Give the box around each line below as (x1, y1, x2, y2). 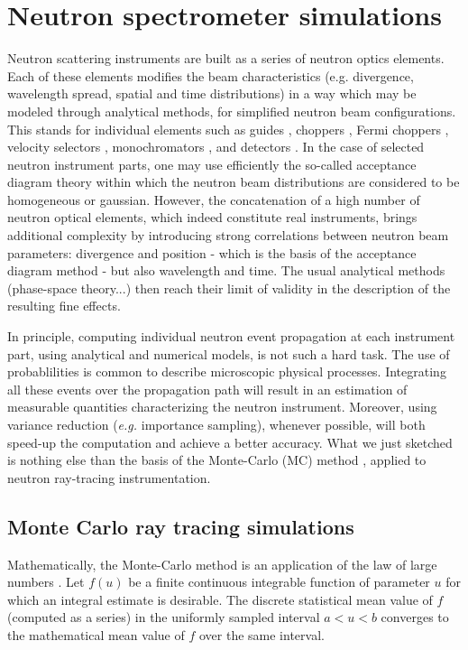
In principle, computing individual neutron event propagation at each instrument (7, 327, 455, 346)
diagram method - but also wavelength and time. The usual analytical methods (7, 261, 445, 280)
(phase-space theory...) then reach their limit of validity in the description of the (7, 278, 451, 297)
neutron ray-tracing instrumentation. (7, 468, 211, 487)
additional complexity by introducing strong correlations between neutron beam (7, 226, 449, 245)
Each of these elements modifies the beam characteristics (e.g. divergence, (7, 66, 414, 85)
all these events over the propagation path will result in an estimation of (7, 379, 408, 398)
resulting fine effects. (7, 296, 121, 315)
